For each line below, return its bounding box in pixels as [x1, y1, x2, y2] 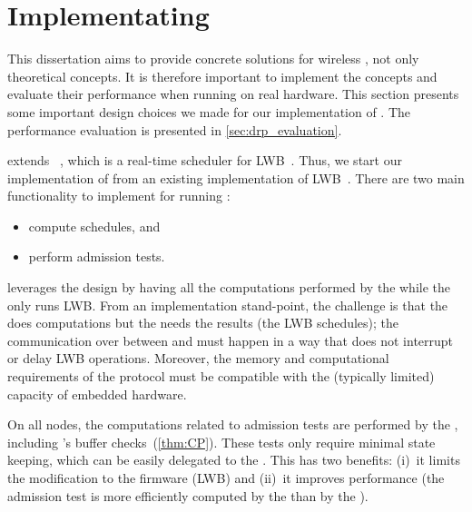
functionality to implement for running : [7, 186, 231, 205]
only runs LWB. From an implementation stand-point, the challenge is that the [7, 295, 448, 314]
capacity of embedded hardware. [7, 384, 187, 403]
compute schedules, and [28, 216, 161, 235]
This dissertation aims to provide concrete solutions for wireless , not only [7, 49, 419, 68]
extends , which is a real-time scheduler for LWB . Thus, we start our [7, 151, 402, 170]
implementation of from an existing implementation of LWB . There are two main [7, 168, 465, 187]
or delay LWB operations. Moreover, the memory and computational [7, 349, 389, 368]
